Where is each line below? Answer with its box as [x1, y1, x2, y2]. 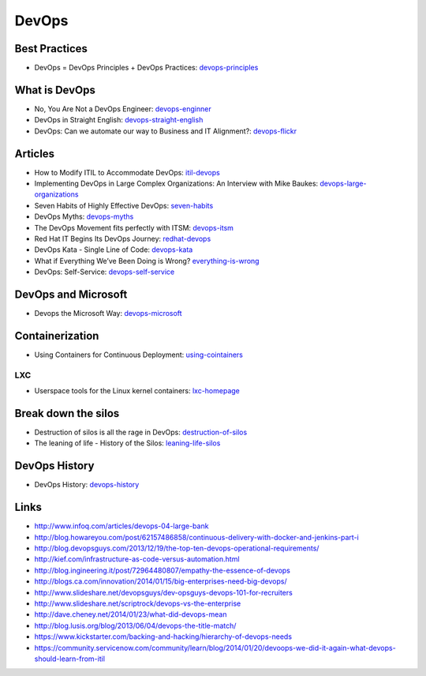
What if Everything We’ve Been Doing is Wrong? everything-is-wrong [34, 256, 260, 265]
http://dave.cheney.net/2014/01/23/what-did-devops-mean [34, 610, 227, 619]
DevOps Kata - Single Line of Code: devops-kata [34, 245, 193, 254]
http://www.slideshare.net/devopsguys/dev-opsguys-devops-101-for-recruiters [34, 588, 293, 597]
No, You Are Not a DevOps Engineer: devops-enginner [34, 103, 212, 114]
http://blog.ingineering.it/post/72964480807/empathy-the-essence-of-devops [34, 565, 291, 575]
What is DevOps [14, 83, 96, 96]
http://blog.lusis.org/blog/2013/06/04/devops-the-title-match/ [34, 621, 237, 630]
